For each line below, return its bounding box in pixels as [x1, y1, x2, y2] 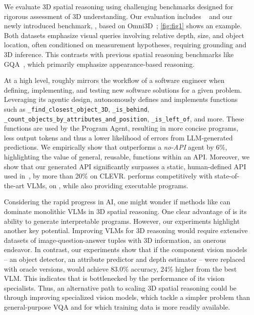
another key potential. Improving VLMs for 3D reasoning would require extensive [4, 225, 248, 236]
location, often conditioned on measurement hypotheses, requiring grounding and [4, 39, 247, 50]
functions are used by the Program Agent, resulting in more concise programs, [4, 123, 238, 133]
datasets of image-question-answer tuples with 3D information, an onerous [4, 235, 226, 245]
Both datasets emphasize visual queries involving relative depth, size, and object [4, 30, 244, 40]
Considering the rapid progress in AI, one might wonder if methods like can [4, 197, 231, 207]
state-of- [214, 171, 239, 181]
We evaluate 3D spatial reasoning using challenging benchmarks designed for [4, 1, 233, 11]
